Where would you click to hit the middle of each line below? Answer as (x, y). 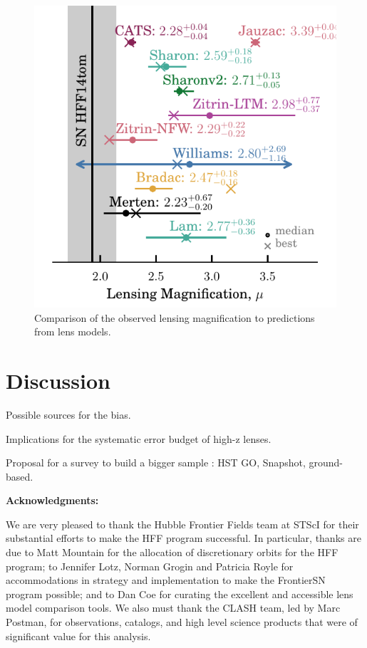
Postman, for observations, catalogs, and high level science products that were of (182, 622)
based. (20, 476)
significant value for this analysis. (78, 636)
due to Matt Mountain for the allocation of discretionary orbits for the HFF (172, 552)
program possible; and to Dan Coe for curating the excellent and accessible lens (180, 594)
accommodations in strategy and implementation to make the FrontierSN (166, 580)
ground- (326, 463)
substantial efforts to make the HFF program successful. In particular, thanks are (183, 538)
